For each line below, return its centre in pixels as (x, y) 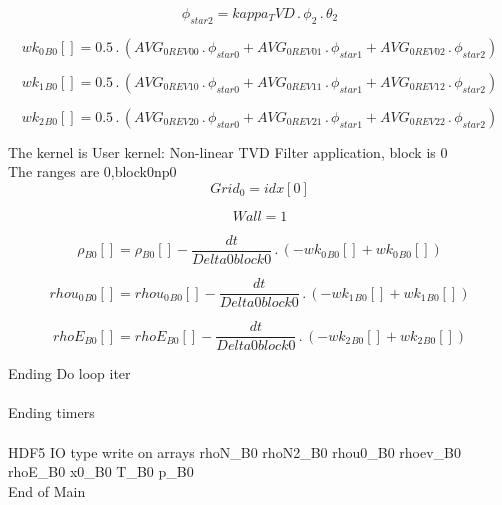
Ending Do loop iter (69, 373)
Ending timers (51, 412)
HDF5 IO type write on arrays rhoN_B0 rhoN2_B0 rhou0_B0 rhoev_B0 (235, 451)
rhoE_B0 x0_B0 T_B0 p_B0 (101, 471)
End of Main (47, 490)
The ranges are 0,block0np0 (92, 171)
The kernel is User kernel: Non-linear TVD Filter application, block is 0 (228, 151)
